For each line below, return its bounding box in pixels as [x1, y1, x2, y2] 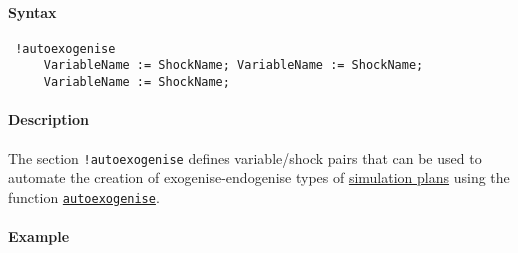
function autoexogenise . [8, 186, 160, 207]
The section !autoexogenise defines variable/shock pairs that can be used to [8, 147, 482, 168]
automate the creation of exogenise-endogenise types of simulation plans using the [8, 167, 510, 188]
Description [8, 109, 90, 130]
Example [8, 226, 70, 247]
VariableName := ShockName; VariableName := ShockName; [43, 58, 424, 73]
